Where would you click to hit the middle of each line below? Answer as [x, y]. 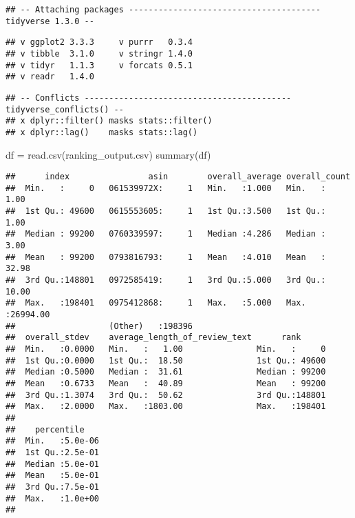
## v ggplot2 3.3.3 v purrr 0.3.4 [99, 42]
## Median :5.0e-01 [53, 464]
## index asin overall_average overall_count [178, 177]
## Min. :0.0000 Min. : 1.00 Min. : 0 [166, 349]
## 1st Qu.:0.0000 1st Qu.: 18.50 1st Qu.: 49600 [166, 360]
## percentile [45, 429]
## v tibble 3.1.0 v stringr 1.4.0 [99, 53]
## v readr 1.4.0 [50, 77]
